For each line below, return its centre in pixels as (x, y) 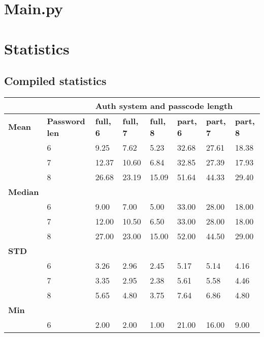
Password (66, 121)
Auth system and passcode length (164, 105)
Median (24, 191)
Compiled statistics (55, 81)
